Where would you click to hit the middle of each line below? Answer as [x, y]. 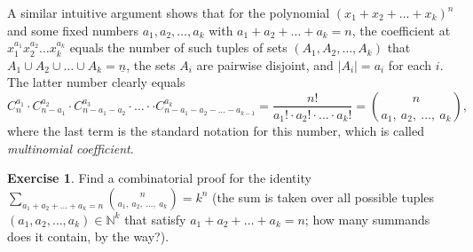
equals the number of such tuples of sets [178, 47]
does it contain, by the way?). [88, 236]
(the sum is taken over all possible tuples [323, 197]
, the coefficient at [401, 30]
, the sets [151, 64]
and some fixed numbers [73, 30]
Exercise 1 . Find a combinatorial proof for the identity [159, 178]
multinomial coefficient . [71, 148]
